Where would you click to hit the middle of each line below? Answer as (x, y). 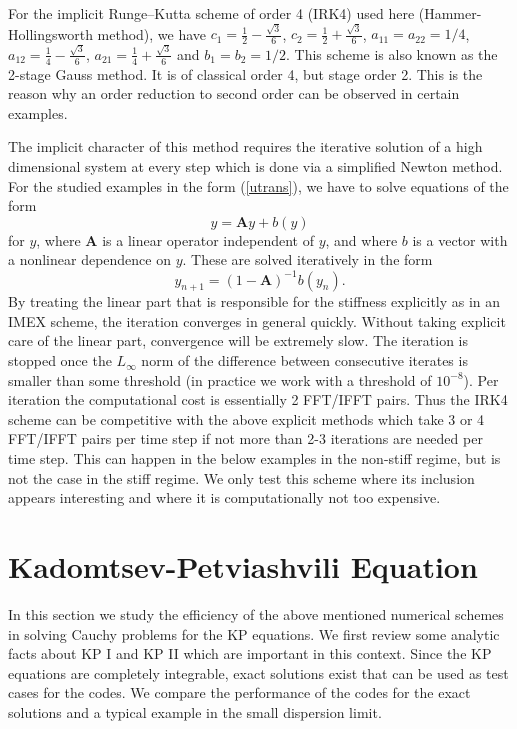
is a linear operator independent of (208, 239)
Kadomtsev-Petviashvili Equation (243, 566)
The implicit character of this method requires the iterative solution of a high (245, 146)
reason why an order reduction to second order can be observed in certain (234, 93)
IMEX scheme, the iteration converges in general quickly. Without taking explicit (257, 320)
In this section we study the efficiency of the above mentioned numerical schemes (256, 613)
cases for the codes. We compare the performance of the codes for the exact (239, 692)
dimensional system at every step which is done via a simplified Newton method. (255, 166)
